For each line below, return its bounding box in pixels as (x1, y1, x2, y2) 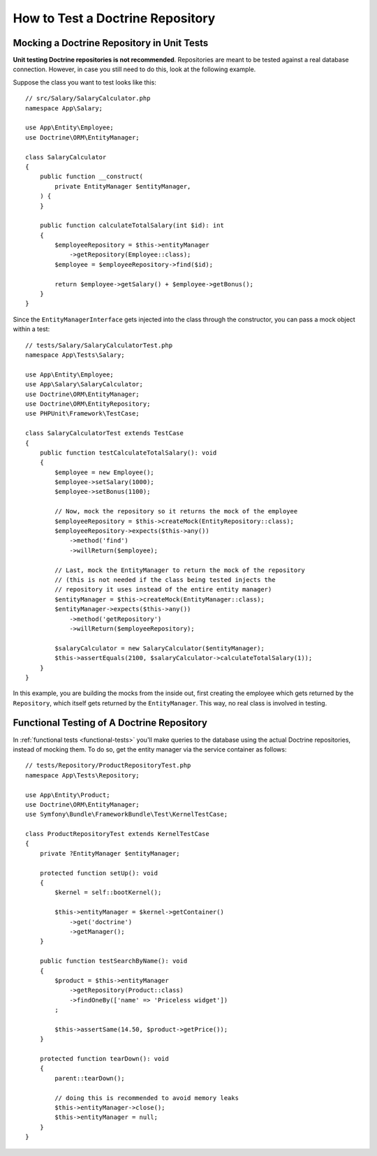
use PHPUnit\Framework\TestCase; (25, 409, 140, 418)
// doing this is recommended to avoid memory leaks (54, 1094, 239, 1102)
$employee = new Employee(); (54, 468, 155, 476)
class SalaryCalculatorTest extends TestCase (25, 430, 184, 437)
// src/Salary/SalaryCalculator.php (25, 94, 151, 103)
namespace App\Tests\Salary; (25, 351, 125, 359)
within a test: (13, 325, 50, 333)
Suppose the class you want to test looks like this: (13, 78, 156, 87)
